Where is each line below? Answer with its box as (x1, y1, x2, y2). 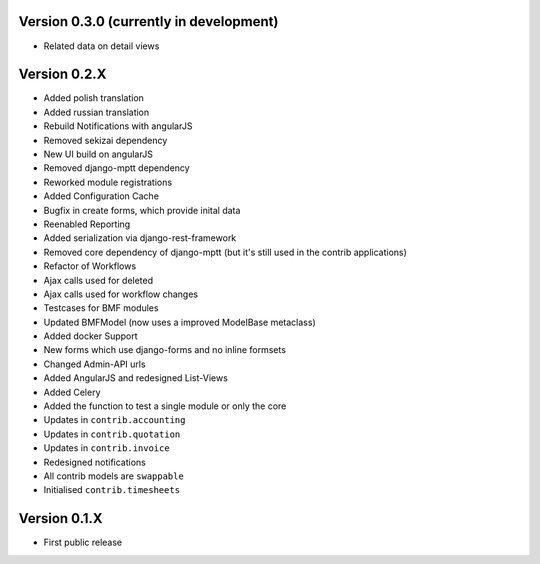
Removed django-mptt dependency (43, 162, 190, 174)
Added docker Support (43, 330, 139, 342)
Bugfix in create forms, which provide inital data (43, 204, 241, 216)
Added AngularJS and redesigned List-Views (43, 372, 229, 384)
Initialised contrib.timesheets (43, 484, 180, 496)
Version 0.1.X (18, 510, 104, 527)
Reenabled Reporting (43, 218, 131, 230)
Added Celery (43, 386, 101, 398)
